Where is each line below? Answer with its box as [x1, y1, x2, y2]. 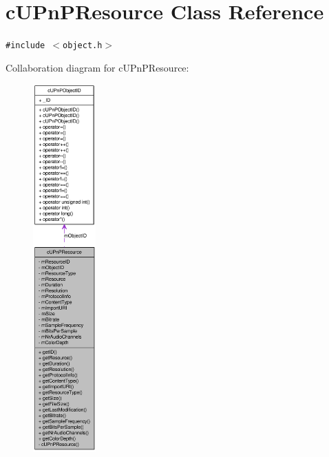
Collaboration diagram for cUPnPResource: [6, 60, 189, 74]
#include [6, 41, 45, 51]
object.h [63, 41, 103, 51]
